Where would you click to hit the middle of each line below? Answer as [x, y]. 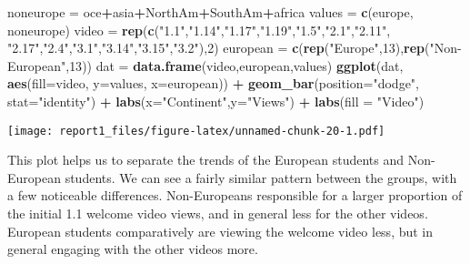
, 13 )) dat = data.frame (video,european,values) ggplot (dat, [235, 65]
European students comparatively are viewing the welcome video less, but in [220, 231]
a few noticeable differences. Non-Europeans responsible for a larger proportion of [235, 195]
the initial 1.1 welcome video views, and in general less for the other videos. [218, 213]
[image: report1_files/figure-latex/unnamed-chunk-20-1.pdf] [196, 131]
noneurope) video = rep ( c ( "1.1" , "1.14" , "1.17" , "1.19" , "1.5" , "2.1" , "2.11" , [199, 30]
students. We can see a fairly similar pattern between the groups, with [261, 177]
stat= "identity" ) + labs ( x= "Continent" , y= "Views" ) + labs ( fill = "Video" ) [216, 101]
